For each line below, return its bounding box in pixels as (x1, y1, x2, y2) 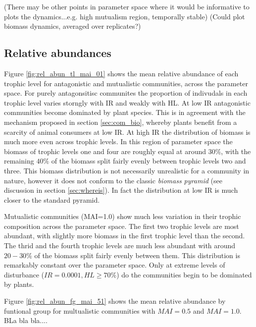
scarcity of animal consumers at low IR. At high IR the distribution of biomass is (4, 126, 251, 137)
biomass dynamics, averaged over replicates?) (4, 21, 141, 31)
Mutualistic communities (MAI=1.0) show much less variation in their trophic (4, 211, 241, 221)
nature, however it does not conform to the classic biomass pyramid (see (4, 175, 222, 185)
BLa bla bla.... (4, 315, 48, 326)
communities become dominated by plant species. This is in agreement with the (4, 107, 246, 117)
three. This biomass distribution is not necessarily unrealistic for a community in (4, 165, 250, 175)
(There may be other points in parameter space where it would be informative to (4, 1, 250, 11)
